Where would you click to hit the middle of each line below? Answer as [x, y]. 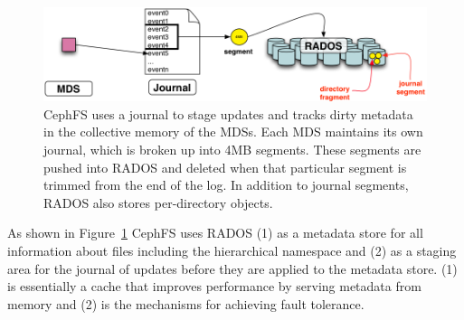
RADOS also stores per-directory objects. [158, 202]
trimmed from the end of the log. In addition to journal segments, [226, 185]
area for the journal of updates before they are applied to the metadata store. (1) [232, 268]
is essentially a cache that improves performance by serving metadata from [214, 286]
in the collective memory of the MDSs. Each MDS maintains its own [233, 132]
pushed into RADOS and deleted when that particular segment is [225, 167]
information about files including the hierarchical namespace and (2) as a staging [232, 250]
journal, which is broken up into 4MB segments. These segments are [232, 149]
